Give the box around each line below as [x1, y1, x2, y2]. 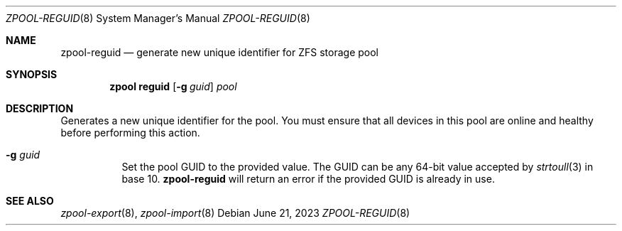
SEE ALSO [6, 195, 54, 207]
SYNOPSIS [6, 68, 58, 80]
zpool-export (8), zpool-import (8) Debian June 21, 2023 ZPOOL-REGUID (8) [60, 207, 410, 219]
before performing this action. [60, 127, 200, 139]
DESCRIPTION [6, 102, 74, 114]
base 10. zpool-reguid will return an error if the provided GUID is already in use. [121, 173, 495, 185]
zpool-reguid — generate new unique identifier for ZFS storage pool [60, 46, 379, 58]
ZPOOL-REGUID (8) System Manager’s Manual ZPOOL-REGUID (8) [6, 12, 310, 24]
